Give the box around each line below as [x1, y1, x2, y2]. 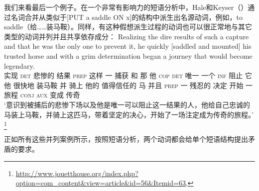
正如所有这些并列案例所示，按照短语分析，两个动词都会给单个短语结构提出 [4, 134, 248, 144]
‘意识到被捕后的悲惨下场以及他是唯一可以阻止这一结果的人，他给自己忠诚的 [4, 99, 250, 109]
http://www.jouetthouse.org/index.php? [15, 168, 138, 178]
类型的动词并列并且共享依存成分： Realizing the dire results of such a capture [4, 31, 249, 41]
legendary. [4, 60, 35, 71]
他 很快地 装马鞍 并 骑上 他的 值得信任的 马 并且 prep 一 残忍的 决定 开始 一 [4, 80, 253, 90]
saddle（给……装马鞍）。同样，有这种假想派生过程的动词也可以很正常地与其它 [4, 21, 252, 32]
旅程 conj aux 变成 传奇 [4, 90, 80, 100]
